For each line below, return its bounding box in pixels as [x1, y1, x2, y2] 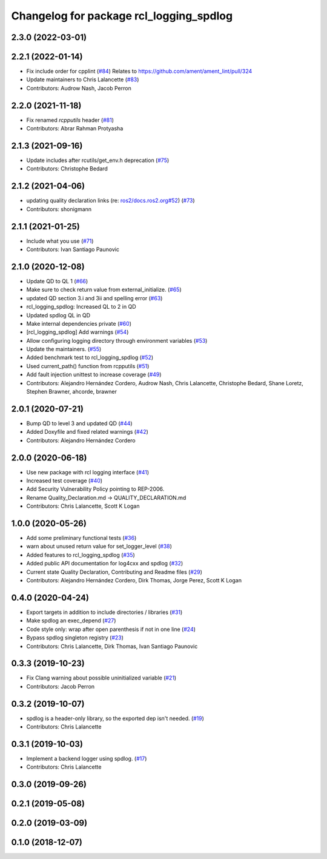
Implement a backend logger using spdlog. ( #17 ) [26, 755, 147, 763]
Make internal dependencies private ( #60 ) [26, 320, 131, 327]
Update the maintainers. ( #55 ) [26, 346, 102, 353]
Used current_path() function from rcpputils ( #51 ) [26, 362, 150, 369]
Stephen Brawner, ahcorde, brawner [26, 388, 117, 396]
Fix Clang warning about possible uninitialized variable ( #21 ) [26, 674, 177, 682]
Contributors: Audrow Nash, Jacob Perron [26, 84, 131, 92]
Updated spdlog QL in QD [26, 311, 91, 318]
